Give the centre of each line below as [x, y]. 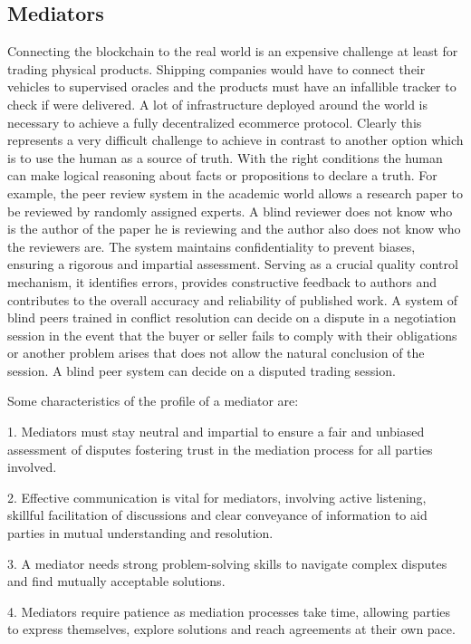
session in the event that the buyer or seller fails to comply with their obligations [232, 335]
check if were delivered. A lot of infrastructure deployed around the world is [217, 104]
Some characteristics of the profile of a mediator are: [153, 401]
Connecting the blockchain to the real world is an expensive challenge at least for [233, 51]
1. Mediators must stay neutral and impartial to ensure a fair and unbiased [216, 432]
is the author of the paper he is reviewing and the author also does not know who [234, 229]
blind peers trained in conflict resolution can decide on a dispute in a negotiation [232, 317]
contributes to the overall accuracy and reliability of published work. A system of [233, 299]
